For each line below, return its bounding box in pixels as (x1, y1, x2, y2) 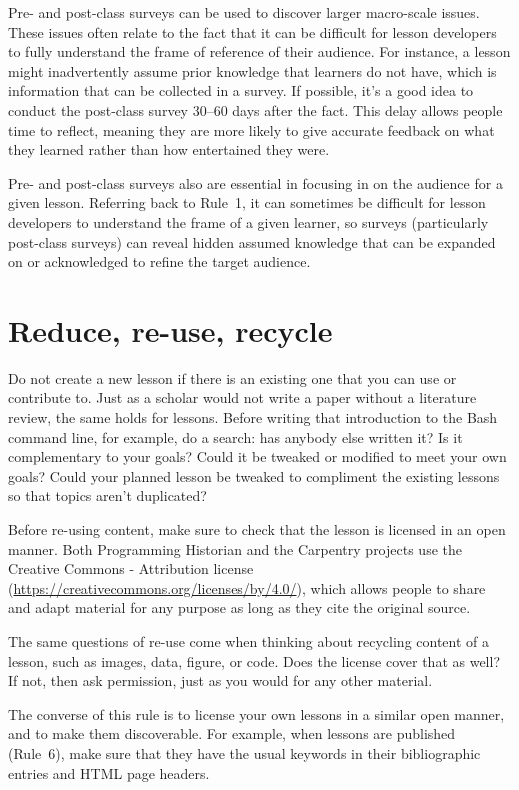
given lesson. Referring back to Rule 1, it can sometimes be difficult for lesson (8, 192, 486, 213)
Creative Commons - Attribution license (8, 558, 254, 579)
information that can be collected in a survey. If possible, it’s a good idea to (8, 80, 474, 101)
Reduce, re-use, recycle (8, 309, 333, 350)
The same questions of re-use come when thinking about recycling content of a (8, 630, 490, 651)
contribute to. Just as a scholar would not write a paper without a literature (8, 387, 477, 408)
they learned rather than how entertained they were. (8, 139, 330, 160)
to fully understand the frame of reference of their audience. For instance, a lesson (8, 41, 511, 62)
